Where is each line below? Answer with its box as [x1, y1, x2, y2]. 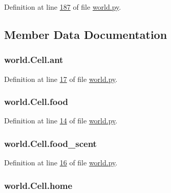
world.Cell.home [4, 179, 73, 191]
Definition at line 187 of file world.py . [4, 2, 121, 12]
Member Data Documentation [4, 26, 167, 42]
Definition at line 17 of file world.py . [4, 73, 118, 84]
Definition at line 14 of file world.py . [4, 115, 118, 126]
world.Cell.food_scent [4, 137, 97, 149]
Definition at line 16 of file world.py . [4, 157, 118, 168]
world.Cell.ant [4, 53, 63, 66]
